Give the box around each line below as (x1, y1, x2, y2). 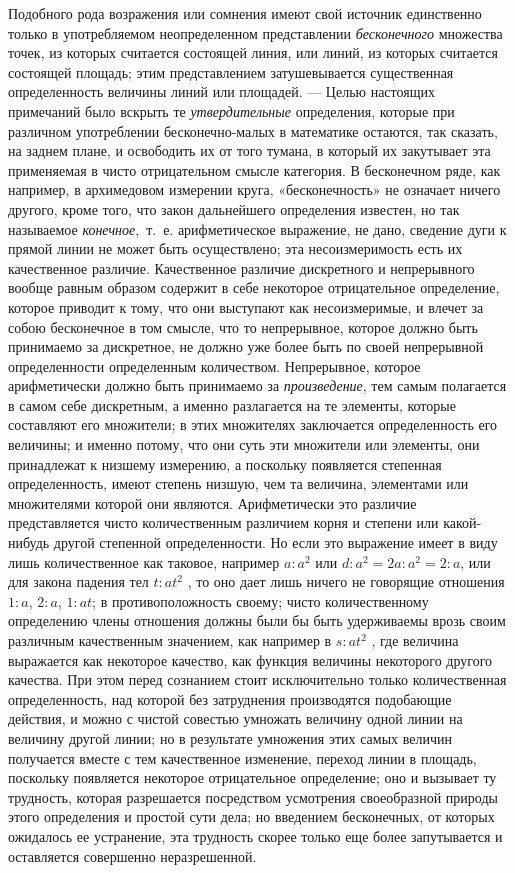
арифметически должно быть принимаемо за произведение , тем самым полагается (8, 375, 507, 396)
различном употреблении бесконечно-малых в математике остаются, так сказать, (8, 120, 498, 141)
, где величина (371, 630, 459, 650)
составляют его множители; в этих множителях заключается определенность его (8, 414, 498, 435)
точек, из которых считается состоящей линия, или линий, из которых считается (8, 42, 498, 63)
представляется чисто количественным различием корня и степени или (8, 512, 439, 533)
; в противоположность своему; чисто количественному (92, 590, 429, 611)
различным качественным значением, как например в (8, 630, 332, 650)
